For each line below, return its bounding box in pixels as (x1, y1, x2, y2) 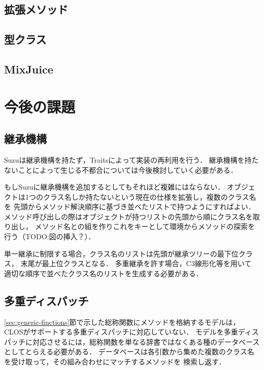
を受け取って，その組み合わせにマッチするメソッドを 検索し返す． (4, 356, 226, 367)
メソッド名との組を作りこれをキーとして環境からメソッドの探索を (35, 221, 255, 232)
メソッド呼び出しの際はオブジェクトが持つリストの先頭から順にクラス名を (4, 211, 253, 221)
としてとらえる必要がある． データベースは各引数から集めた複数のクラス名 (4, 346, 254, 357)
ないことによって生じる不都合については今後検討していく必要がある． (4, 164, 238, 175)
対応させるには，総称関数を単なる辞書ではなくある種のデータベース (32, 336, 260, 347)
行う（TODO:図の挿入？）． (4, 231, 95, 242)
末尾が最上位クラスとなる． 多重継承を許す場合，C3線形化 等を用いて (20, 258, 252, 269)
